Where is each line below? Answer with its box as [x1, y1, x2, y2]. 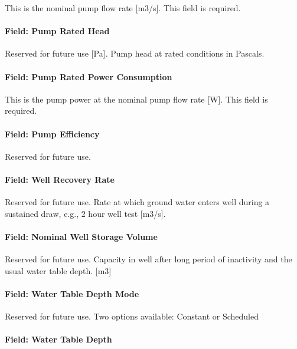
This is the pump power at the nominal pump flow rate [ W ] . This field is [5, 93, 268, 105]
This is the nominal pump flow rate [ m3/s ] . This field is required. [5, 2, 241, 14]
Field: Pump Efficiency [5, 127, 100, 140]
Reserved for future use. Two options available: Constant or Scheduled [5, 310, 259, 322]
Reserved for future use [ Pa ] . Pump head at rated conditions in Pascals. [5, 47, 265, 60]
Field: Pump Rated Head [5, 25, 110, 37]
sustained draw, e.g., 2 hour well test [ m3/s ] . [5, 207, 166, 219]
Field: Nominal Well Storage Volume [5, 230, 158, 242]
